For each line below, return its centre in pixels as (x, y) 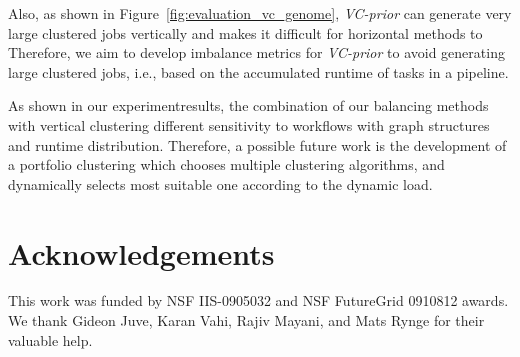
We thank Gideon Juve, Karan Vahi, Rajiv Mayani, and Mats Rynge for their (246, 320)
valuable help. (50, 339)
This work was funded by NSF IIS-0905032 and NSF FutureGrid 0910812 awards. (258, 300)
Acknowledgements (141, 252)
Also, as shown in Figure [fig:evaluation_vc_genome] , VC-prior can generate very (260, 13)
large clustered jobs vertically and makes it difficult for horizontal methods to (245, 32)
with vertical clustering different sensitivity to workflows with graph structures (249, 124)
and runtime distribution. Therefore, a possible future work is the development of (257, 144)
